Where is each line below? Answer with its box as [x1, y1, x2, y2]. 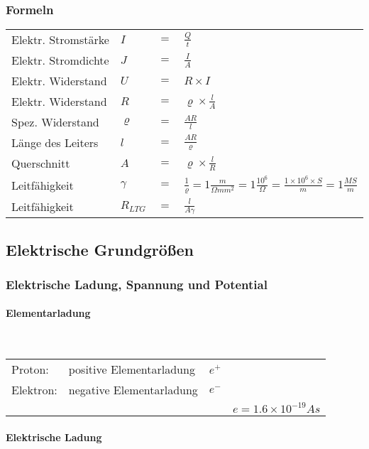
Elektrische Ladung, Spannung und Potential [6, 275, 268, 293]
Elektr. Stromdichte [11, 52, 109, 69]
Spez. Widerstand [11, 114, 99, 131]
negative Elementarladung [68, 382, 198, 399]
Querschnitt [11, 155, 70, 172]
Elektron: [11, 382, 57, 399]
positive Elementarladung [68, 361, 195, 378]
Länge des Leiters [11, 134, 99, 151]
